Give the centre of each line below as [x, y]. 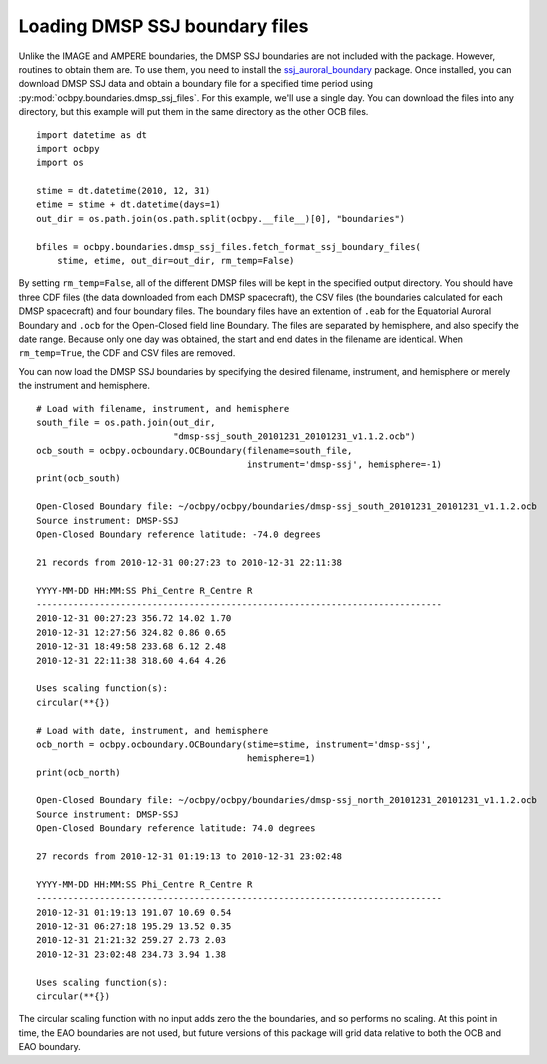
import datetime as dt [92, 134]
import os [60, 163]
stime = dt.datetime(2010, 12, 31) [123, 191]
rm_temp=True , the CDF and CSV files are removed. [127, 353]
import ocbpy [68, 148]
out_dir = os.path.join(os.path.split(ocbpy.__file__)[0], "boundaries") [221, 218]
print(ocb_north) [78, 772]
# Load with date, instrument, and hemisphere [152, 730]
